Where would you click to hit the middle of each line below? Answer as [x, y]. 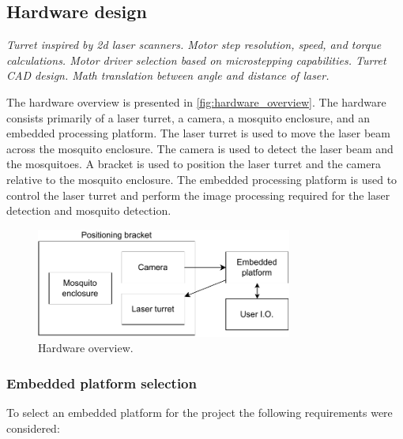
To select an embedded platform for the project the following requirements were [200, 413]
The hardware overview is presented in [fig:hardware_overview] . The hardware [196, 101]
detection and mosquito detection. [89, 210]
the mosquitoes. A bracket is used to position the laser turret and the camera [194, 164]
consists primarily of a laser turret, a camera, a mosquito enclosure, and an [188, 117]
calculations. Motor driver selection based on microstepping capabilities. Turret [196, 60]
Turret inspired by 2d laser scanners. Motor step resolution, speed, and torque [194, 45]
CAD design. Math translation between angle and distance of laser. [168, 75]
